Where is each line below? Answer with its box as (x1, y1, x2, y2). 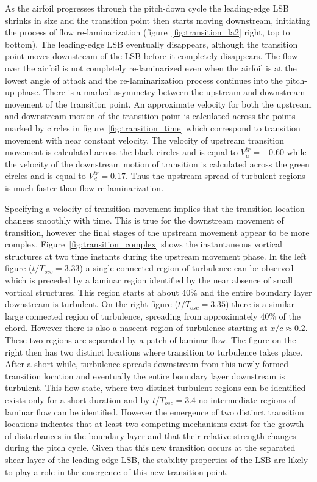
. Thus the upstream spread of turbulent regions (125, 169, 305, 182)
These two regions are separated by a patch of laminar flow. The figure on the (5, 334, 296, 346)
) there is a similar (226, 298, 295, 310)
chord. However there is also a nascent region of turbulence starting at (5, 321, 268, 334)
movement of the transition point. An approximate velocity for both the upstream (5, 97, 312, 110)
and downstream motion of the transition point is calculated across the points (5, 109, 296, 122)
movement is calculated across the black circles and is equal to (5, 145, 238, 158)
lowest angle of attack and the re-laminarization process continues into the (5, 73, 283, 86)
